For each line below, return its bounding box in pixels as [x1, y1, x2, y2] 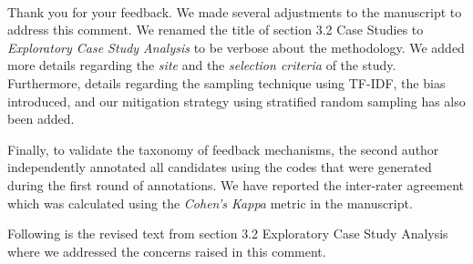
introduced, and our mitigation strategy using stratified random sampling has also [7, 91, 466, 110]
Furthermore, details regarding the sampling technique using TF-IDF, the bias [7, 73, 446, 92]
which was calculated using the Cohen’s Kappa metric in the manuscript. [7, 193, 413, 212]
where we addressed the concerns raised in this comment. [7, 241, 326, 260]
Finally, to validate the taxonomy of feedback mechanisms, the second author [7, 139, 439, 158]
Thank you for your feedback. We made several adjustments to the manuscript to [7, 2, 462, 21]
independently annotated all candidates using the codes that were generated [7, 157, 432, 177]
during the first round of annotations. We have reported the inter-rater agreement [7, 175, 465, 194]
